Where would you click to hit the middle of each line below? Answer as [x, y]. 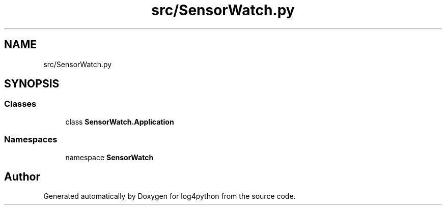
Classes [20, 104]
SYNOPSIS [32, 84]
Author [22, 176]
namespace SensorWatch [109, 157]
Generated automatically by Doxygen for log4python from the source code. [170, 196]
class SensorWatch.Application [120, 122]
